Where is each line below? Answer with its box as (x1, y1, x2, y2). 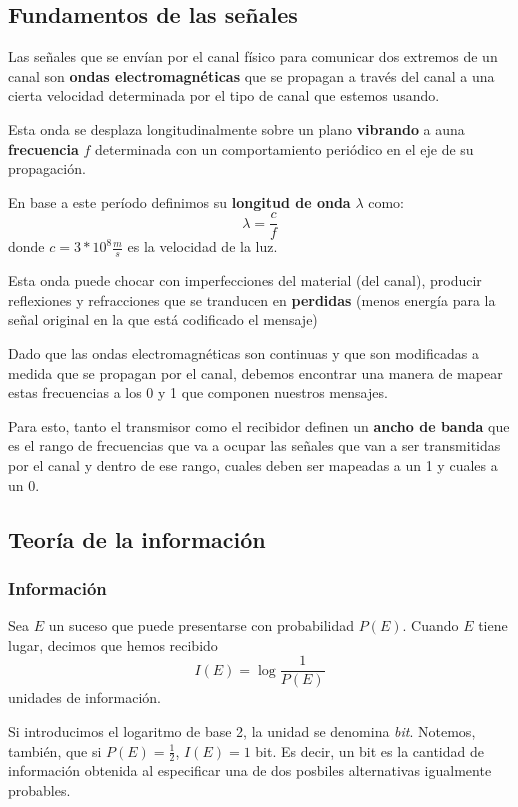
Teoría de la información (8, 523, 266, 554)
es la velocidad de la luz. (127, 236, 278, 257)
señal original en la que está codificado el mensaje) (8, 309, 318, 330)
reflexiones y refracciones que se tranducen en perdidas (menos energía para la (8, 289, 496, 310)
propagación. (8, 158, 86, 179)
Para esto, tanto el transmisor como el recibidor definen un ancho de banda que (8, 415, 510, 436)
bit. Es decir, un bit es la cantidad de (255, 740, 484, 761)
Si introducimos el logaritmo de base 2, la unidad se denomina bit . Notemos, (8, 721, 476, 742)
